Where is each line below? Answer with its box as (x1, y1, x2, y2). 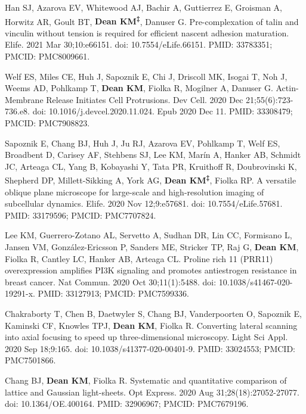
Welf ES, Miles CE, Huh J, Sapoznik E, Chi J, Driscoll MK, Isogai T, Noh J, (5, 70, 288, 82)
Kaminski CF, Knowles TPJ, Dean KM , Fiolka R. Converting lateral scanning (5, 319, 298, 331)
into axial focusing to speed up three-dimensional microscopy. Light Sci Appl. (5, 331, 288, 343)
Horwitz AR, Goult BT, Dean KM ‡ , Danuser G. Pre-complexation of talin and (5, 13, 299, 27)
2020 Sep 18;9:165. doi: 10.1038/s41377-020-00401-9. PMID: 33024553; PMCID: (5, 342, 295, 354)
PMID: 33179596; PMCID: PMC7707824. (5, 208, 156, 221)
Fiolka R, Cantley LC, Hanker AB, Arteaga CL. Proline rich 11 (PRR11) (5, 252, 273, 264)
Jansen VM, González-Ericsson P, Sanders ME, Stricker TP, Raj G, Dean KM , (5, 241, 299, 253)
